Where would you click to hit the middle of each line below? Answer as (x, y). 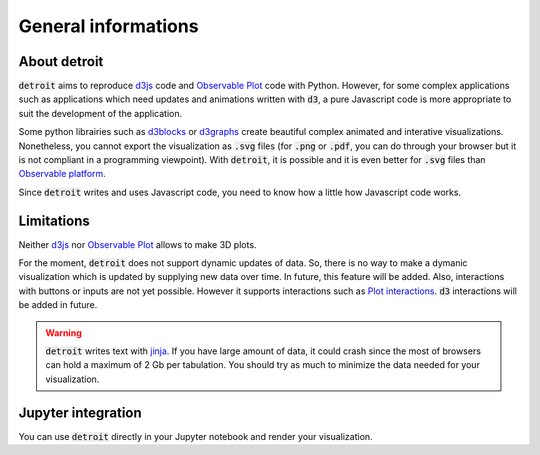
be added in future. (58, 305)
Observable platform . (62, 174)
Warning (63, 332)
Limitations (54, 220)
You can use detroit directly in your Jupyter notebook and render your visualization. (196, 436)
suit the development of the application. (100, 113)
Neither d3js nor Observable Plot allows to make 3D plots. (137, 244)
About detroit (61, 61)
